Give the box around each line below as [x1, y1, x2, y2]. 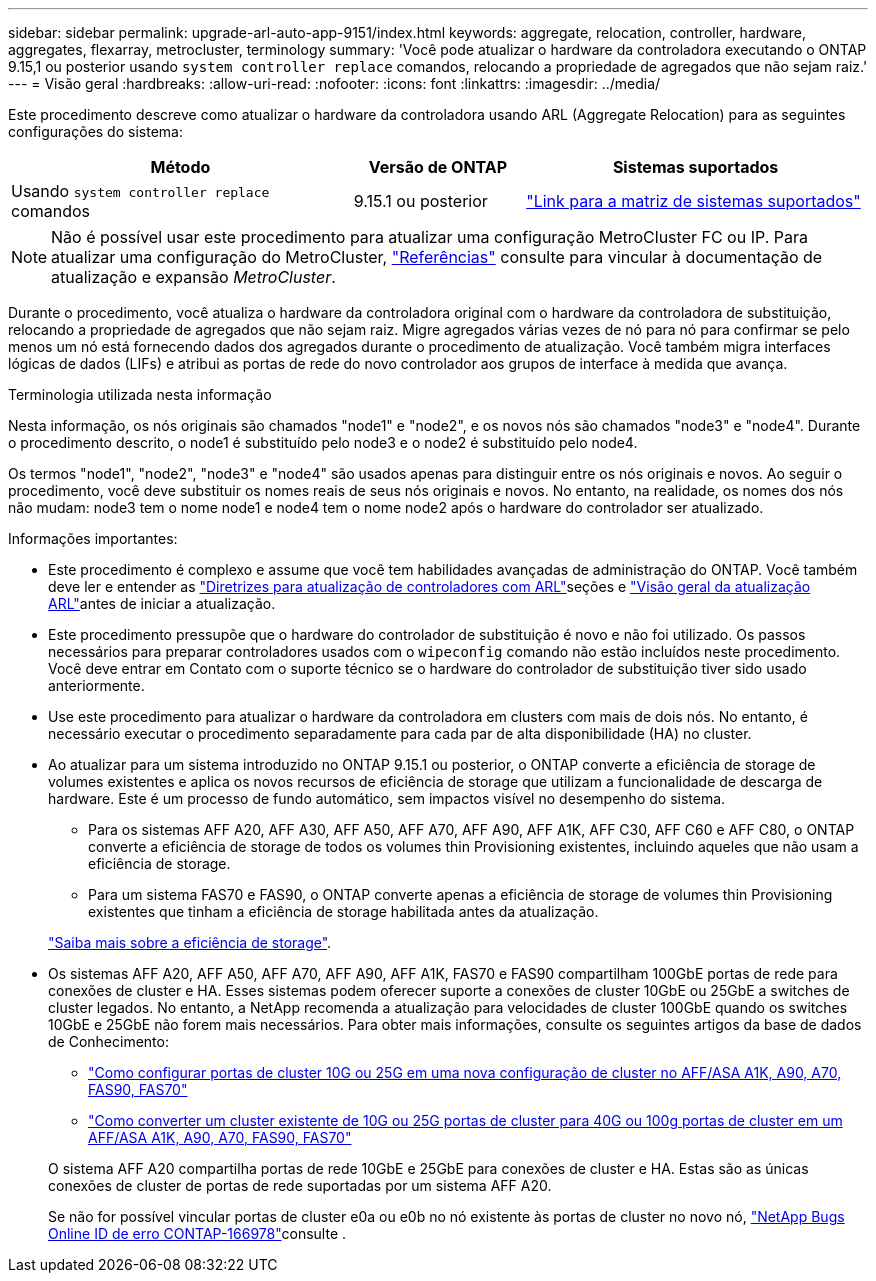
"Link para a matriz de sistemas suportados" [526, 191, 861, 211]
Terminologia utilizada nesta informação [8, 386, 272, 403]
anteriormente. [48, 677, 145, 694]
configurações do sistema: [8, 123, 183, 140]
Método [150, 157, 211, 177]
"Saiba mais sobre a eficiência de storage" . [48, 934, 332, 951]
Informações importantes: [8, 530, 178, 547]
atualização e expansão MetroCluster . [51, 267, 336, 287]
